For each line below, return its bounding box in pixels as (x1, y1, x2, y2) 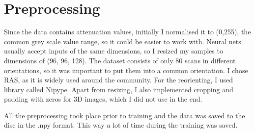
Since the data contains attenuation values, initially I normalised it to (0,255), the (4, 27, 251, 37)
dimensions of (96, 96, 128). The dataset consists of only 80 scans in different (4, 55, 236, 65)
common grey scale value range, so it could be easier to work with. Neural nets (4, 36, 241, 46)
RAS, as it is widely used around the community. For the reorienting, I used (4, 75, 233, 85)
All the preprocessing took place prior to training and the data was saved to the (4, 110, 245, 120)
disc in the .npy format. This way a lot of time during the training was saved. (4, 120, 238, 130)
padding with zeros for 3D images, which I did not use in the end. (4, 94, 202, 104)
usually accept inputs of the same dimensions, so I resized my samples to (4, 46, 223, 56)
